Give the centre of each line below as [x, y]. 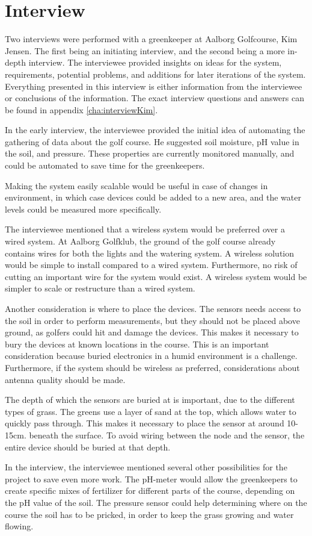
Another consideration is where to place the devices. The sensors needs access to [153, 308]
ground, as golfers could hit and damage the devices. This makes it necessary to [152, 332]
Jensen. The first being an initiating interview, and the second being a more [145, 50]
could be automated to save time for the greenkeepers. [105, 165]
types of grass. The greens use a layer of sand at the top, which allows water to [151, 411]
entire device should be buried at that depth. [88, 447]
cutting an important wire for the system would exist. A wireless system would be [156, 276]
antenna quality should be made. [65, 379]
